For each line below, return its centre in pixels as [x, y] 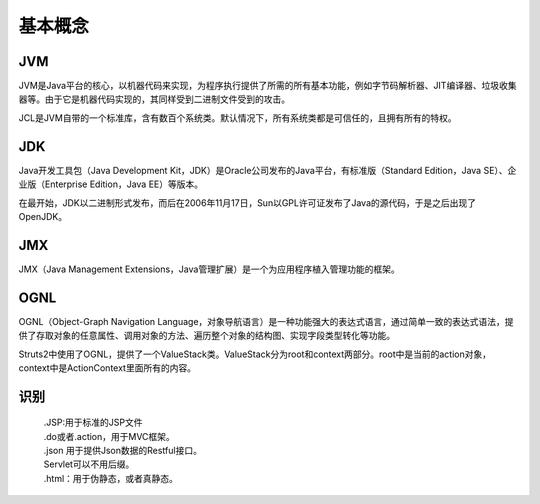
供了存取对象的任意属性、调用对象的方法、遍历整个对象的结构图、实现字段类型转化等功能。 [206, 336]
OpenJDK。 [43, 216]
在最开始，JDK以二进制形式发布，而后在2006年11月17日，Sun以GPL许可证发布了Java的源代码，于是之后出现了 [247, 202]
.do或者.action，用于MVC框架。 [109, 436]
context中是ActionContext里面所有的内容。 [107, 367]
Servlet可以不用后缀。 [89, 464]
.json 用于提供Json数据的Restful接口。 [122, 451]
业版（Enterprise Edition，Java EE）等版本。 [111, 184]
